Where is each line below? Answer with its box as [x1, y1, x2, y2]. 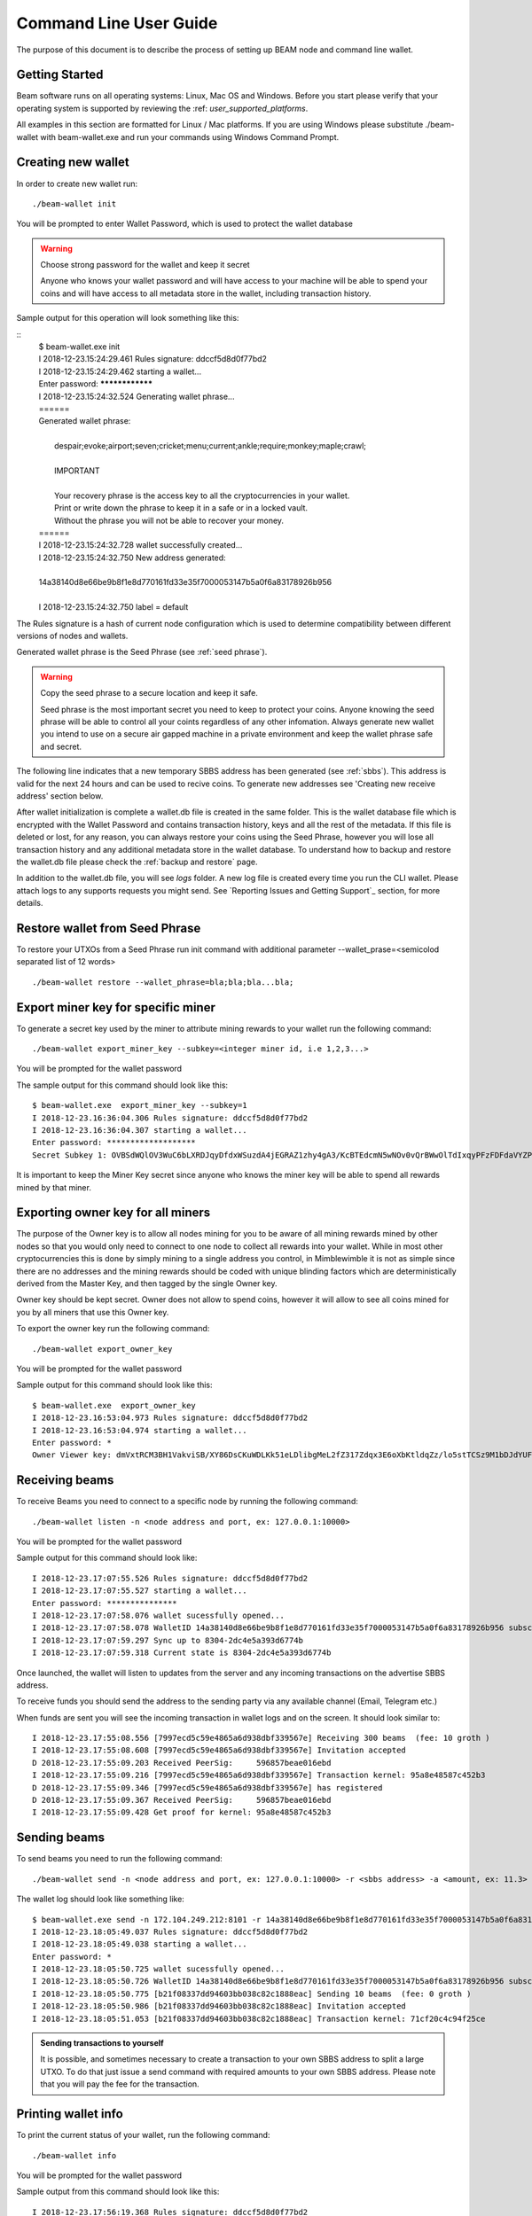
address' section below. [16, 790, 104, 801]
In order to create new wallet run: [16, 178, 138, 189]
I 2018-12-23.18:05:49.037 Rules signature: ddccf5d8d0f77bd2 [32, 1926, 309, 1937]
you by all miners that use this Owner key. [16, 1307, 169, 1317]
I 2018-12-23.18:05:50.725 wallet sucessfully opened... [32, 1964, 286, 1974]
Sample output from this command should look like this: [16, 2186, 220, 2197]
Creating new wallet [16, 155, 129, 170]
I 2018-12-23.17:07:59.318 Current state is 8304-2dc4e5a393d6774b [32, 1648, 332, 1658]
